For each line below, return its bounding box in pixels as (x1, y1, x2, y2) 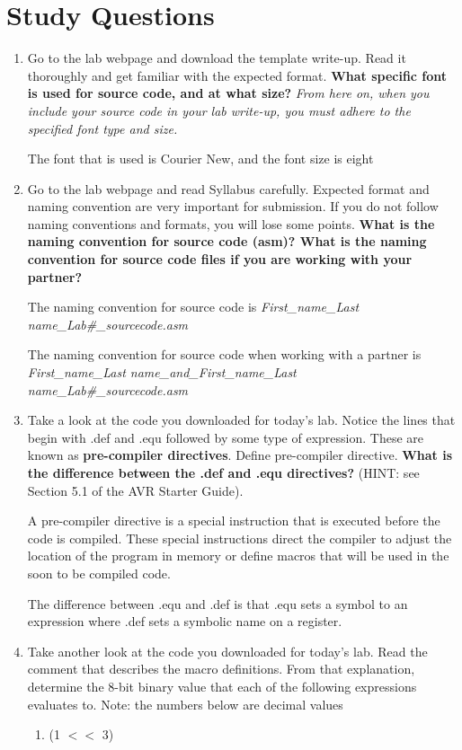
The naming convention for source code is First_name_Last (27, 297, 360, 316)
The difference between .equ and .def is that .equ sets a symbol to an (27, 594, 408, 613)
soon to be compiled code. (27, 563, 171, 582)
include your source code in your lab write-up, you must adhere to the (27, 101, 411, 119)
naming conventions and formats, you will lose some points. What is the (27, 214, 435, 233)
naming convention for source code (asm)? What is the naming (27, 232, 427, 251)
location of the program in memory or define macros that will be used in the (27, 546, 449, 565)
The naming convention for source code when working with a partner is (27, 345, 422, 364)
